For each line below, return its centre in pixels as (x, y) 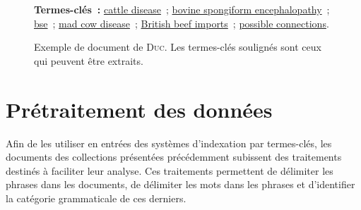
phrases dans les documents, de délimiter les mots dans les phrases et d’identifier (180, 184)
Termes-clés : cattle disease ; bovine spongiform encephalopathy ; (182, 9)
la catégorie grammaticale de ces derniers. (96, 198)
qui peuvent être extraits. (89, 60)
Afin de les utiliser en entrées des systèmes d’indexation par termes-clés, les (169, 143)
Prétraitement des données (139, 109)
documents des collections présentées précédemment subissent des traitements (174, 157)
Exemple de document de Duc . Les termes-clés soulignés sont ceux (178, 47)
